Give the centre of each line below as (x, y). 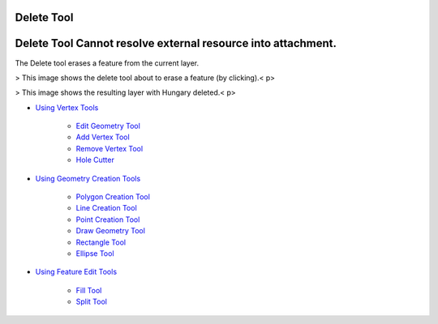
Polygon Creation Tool (113, 197)
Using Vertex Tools (67, 107)
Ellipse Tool (95, 254)
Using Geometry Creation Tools (88, 178)
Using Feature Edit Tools (76, 272)
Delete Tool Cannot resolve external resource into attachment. (176, 43)
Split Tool (91, 302)
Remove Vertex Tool (109, 148)
